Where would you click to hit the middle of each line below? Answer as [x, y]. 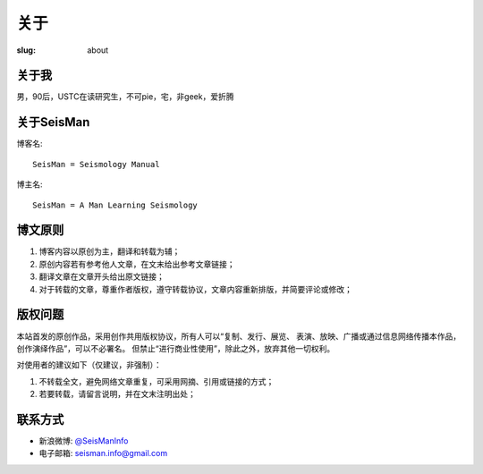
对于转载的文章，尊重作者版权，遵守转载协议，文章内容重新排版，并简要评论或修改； [195, 289]
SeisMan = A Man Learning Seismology [115, 205]
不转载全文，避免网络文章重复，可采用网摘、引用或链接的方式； [157, 381]
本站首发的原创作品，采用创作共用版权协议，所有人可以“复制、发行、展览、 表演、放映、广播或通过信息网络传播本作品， [239, 336]
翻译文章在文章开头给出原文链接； [102, 276]
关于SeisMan [53, 122]
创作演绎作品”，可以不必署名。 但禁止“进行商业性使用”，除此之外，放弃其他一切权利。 [176, 348]
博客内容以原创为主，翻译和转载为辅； [110, 251]
